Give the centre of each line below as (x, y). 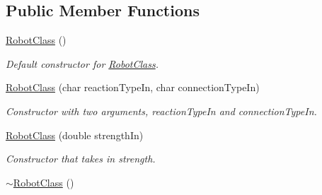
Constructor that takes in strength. (81, 159)
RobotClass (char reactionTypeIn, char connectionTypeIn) (133, 87)
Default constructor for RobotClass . (82, 63)
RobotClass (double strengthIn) (75, 135)
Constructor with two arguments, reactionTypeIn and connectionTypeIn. (161, 111)
